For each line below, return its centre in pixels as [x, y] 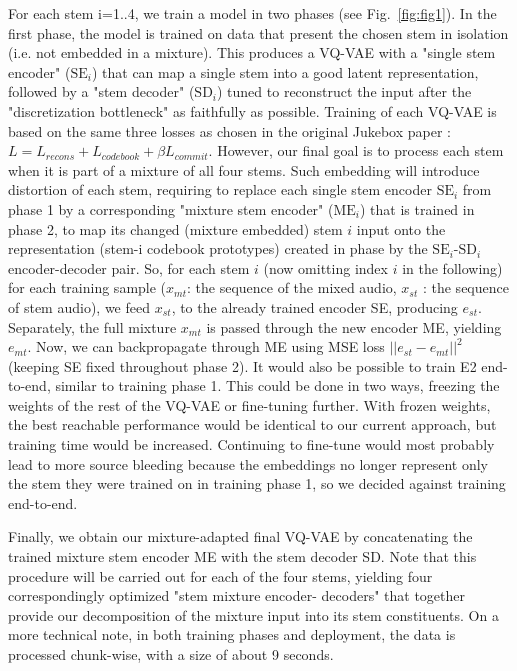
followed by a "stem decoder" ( [101, 91]
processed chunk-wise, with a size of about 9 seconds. [171, 654]
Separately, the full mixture [92, 326]
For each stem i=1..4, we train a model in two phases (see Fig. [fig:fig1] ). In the [252, 13]
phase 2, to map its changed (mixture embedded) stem [175, 228]
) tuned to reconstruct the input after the [344, 91]
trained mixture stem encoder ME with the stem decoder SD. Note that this [242, 556]
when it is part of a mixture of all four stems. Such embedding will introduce [244, 169]
